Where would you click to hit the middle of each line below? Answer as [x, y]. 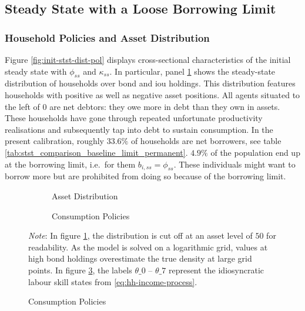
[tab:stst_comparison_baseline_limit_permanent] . [96, 152]
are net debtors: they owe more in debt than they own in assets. [165, 106]
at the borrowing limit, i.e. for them [70, 164]
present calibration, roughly [55, 141]
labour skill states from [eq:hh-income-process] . [113, 281]
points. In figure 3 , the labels [80, 270]
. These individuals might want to [234, 164]
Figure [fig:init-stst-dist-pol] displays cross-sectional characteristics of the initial [148, 59]
